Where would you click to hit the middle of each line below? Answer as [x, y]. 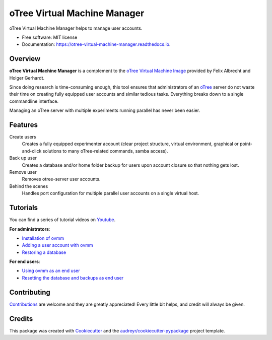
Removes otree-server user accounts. [61, 179]
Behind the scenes [29, 186]
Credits [21, 319]
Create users [23, 137]
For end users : [25, 261]
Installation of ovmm [43, 238]
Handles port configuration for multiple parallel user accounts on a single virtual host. [110, 193]
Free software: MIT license [50, 37]
